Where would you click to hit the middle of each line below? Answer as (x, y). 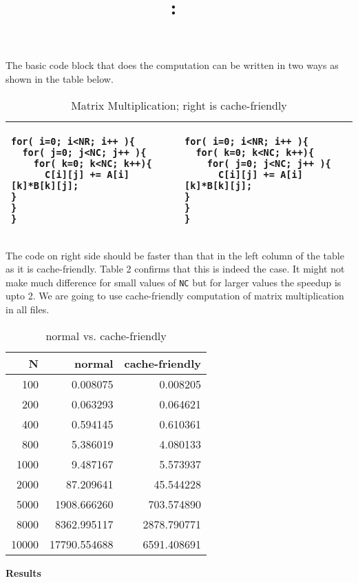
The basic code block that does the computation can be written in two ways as (172, 65)
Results (23, 572)
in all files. (28, 309)
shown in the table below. (60, 78)
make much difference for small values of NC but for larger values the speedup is (173, 282)
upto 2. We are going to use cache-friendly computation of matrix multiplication (175, 296)
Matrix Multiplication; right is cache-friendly (179, 105)
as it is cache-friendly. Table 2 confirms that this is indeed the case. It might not (175, 269)
